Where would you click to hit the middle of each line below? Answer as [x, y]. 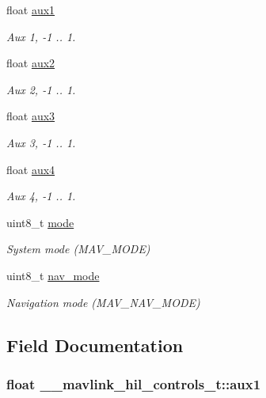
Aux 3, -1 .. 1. [41, 142]
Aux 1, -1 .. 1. [41, 36]
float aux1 [31, 9]
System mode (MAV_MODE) [78, 249]
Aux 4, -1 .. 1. [41, 196]
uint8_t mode [40, 222]
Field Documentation [95, 345]
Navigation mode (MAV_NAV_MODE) [103, 302]
